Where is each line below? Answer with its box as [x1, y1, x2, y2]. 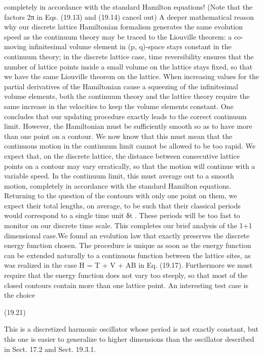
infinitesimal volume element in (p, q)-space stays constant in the [28, 41, 232, 52]
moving [4, 41, 27, 52]
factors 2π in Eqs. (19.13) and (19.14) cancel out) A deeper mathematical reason [4, 11, 254, 22]
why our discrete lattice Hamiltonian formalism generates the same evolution [4, 21, 243, 32]
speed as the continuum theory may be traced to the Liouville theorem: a [4, 31, 232, 42]
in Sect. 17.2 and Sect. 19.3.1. [4, 343, 96, 354]
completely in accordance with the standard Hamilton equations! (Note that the [4, 2, 253, 12]
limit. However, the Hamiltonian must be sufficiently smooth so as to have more [4, 121, 252, 131]
